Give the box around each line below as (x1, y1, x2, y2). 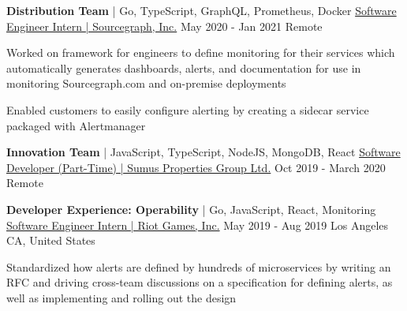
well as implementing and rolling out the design (6, 289, 237, 305)
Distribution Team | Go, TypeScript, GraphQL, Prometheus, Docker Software (6, 2, 397, 18)
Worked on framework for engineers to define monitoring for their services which (6, 44, 395, 61)
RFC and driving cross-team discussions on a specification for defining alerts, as (6, 274, 393, 290)
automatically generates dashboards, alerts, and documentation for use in (6, 59, 361, 76)
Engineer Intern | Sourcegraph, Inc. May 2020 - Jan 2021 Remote (6, 17, 323, 34)
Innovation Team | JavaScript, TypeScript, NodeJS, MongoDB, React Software (6, 144, 401, 160)
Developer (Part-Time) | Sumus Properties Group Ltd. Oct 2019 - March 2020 (6, 159, 386, 175)
